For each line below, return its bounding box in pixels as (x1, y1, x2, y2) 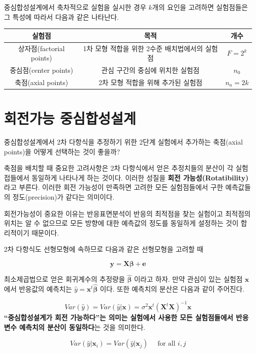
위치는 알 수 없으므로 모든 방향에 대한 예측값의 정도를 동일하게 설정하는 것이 (4, 218, 239, 228)
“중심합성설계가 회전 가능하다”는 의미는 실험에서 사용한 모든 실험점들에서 (4, 312, 233, 323)
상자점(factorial (18, 43, 65, 53)
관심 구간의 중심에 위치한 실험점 (101, 64, 200, 75)
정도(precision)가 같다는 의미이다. (12, 192, 115, 202)
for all (157, 340, 176, 348)
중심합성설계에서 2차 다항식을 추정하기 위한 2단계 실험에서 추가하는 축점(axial (4, 137, 243, 147)
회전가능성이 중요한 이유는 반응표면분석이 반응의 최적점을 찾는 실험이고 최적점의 (4, 208, 251, 218)
